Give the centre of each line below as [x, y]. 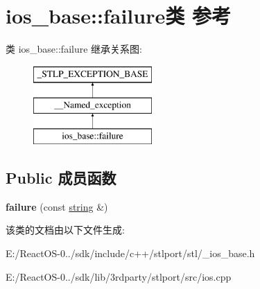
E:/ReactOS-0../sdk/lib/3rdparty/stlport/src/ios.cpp [119, 276]
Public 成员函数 [61, 178]
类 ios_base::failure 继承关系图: [74, 49]
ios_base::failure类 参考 [118, 16]
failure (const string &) [57, 206]
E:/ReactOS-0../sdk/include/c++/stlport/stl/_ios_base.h [130, 253]
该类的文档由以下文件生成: [65, 230]
